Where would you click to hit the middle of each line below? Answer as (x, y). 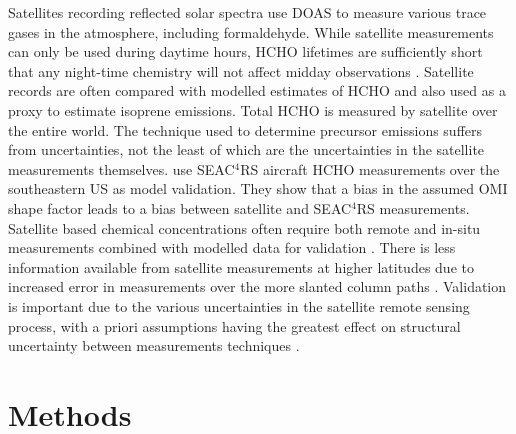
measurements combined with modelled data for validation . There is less (232, 247)
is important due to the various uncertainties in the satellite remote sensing (239, 305)
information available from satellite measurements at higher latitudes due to (241, 266)
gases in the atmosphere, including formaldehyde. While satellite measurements (251, 31)
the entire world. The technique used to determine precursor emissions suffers (245, 129)
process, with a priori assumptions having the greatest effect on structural (234, 325)
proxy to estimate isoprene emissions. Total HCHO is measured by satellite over (253, 109)
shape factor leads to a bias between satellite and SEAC (180, 207)
